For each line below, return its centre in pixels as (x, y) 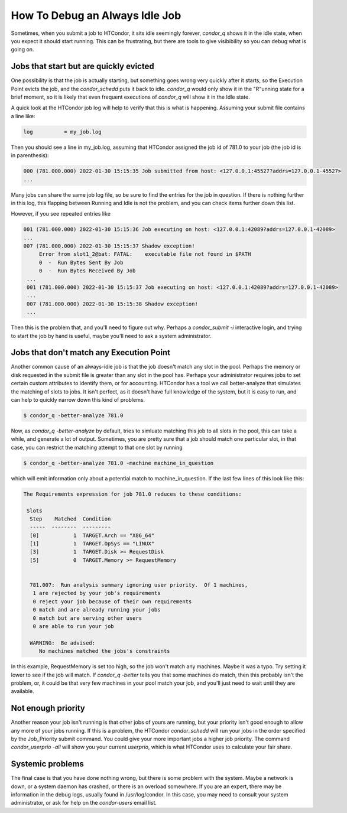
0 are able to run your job (74, 626)
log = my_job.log (62, 132)
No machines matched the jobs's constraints (104, 651)
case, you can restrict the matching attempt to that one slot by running (97, 447)
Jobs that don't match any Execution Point (91, 352)
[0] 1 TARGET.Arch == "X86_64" (92, 535)
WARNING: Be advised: (63, 643)
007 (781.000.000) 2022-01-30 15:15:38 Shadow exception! (112, 304)
